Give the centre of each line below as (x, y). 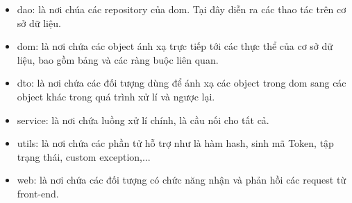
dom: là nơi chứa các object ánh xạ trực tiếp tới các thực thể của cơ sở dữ (175, 46)
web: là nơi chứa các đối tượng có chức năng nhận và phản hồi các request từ (182, 180)
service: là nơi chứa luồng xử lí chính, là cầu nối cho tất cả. (143, 120)
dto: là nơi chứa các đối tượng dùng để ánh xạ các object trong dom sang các (182, 83)
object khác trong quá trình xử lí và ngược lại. (116, 96)
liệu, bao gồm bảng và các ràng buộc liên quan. (118, 59)
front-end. (38, 193)
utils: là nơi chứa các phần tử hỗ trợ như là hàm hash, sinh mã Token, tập (175, 143)
